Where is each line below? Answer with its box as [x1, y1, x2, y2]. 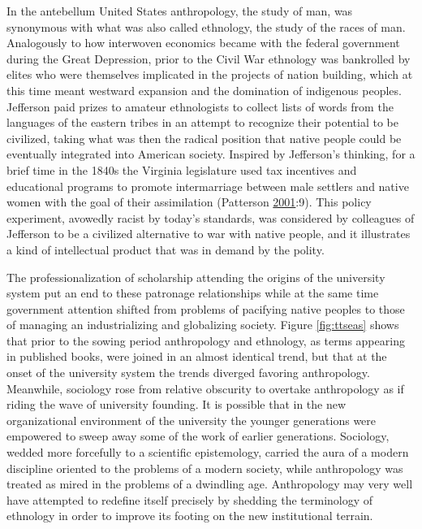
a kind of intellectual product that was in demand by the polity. [6, 241, 325, 258]
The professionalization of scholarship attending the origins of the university [6, 268, 385, 285]
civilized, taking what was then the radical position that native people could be [6, 129, 402, 146]
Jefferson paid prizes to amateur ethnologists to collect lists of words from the [6, 98, 394, 115]
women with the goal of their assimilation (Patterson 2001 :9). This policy [6, 193, 372, 210]
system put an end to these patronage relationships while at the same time [6, 284, 379, 301]
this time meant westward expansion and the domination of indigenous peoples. [6, 81, 402, 98]
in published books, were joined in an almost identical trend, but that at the [6, 348, 387, 365]
